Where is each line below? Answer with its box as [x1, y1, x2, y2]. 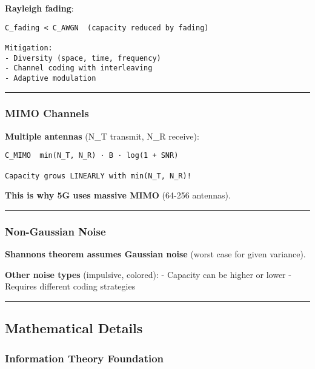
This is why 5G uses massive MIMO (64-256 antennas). [5, 189, 231, 201]
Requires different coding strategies [5, 280, 136, 293]
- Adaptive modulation [5, 73, 96, 83]
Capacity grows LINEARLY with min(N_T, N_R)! [5, 171, 191, 180]
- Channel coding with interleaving [5, 64, 153, 73]
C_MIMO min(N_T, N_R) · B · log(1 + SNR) [5, 151, 179, 160]
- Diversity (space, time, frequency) [5, 53, 161, 63]
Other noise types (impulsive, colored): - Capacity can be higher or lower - [5, 268, 291, 280]
